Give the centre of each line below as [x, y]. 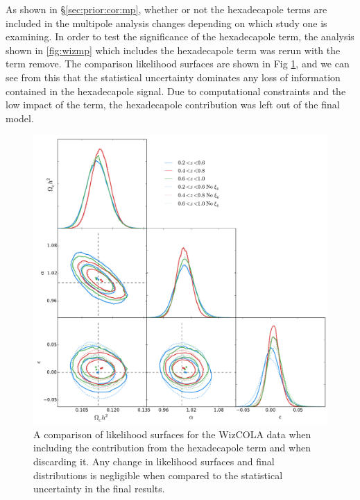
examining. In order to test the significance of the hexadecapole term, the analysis [180, 36]
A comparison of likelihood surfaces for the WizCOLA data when [172, 434]
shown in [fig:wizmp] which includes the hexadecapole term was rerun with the [173, 50]
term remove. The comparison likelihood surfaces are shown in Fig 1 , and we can [178, 64]
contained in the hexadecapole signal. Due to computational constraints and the [176, 91]
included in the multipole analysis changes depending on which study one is [166, 23]
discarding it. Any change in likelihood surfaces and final [154, 461]
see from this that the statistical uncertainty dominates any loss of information [173, 77]
